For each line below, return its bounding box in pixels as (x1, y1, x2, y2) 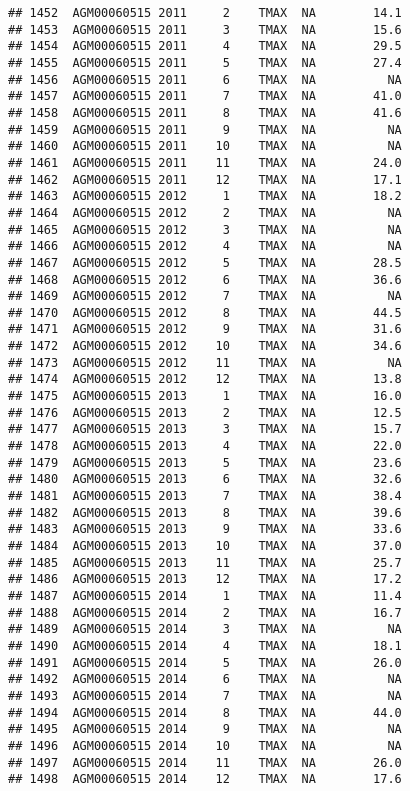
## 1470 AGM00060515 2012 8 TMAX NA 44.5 (8, 305, 402, 320)
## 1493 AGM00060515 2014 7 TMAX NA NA (8, 688, 402, 703)
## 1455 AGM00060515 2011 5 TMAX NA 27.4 (8, 55, 402, 70)
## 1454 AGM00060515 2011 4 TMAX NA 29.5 (8, 39, 402, 54)
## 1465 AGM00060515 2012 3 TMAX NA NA (8, 222, 402, 237)
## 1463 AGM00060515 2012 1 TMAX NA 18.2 (8, 189, 402, 204)
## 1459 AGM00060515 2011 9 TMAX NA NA (8, 122, 402, 137)
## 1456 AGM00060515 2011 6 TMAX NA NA (8, 72, 402, 87)
